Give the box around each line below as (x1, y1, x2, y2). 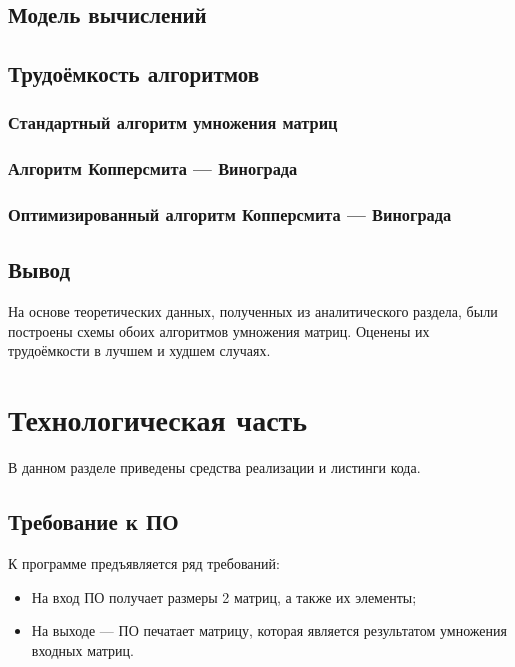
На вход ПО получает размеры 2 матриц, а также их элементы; (31, 586, 417, 607)
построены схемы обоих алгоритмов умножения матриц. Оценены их (8, 320, 430, 341)
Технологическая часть (8, 399, 308, 440)
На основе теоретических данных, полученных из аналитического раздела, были (8, 301, 498, 322)
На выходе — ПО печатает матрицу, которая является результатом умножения (31, 620, 507, 641)
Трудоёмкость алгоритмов (8, 58, 260, 89)
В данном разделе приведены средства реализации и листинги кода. (8, 457, 421, 478)
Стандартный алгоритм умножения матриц (8, 110, 338, 135)
